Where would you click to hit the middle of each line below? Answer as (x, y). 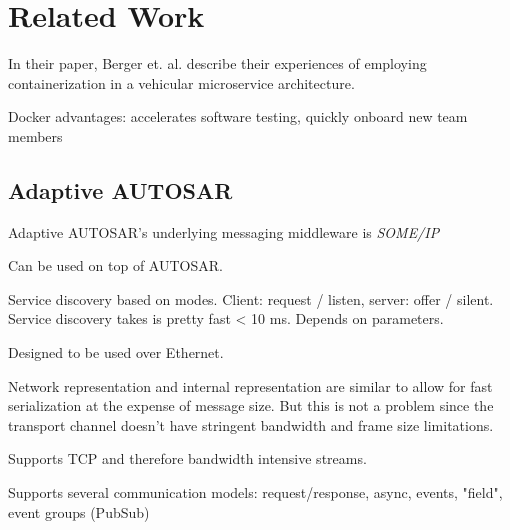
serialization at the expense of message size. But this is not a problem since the (251, 405)
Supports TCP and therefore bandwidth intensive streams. (187, 458)
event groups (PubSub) (79, 511)
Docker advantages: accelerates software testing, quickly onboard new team (238, 116)
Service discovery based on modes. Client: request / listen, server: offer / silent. (251, 298)
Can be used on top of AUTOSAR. (115, 265)
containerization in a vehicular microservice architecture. (181, 82)
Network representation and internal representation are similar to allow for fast (250, 385)
